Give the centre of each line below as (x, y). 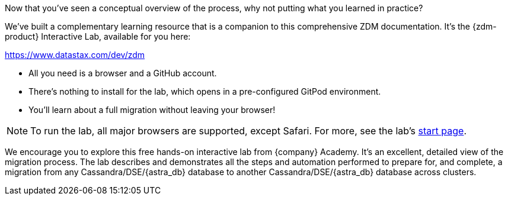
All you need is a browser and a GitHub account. (123, 73)
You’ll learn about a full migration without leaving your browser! (152, 110)
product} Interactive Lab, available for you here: (98, 36)
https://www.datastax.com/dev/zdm (75, 55)
